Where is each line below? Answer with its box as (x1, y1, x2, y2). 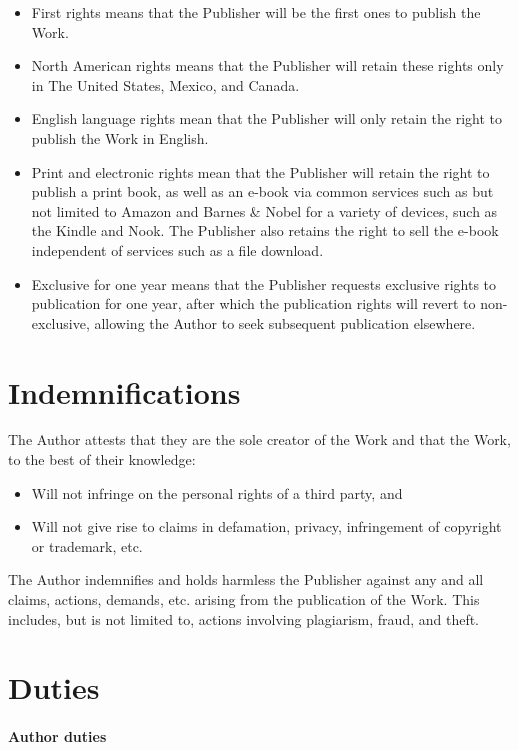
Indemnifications (8, 371, 241, 412)
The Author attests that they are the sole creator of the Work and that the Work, (8, 429, 511, 450)
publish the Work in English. (31, 127, 209, 148)
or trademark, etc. (31, 535, 143, 556)
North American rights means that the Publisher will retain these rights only (31, 55, 504, 76)
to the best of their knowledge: (8, 449, 196, 470)
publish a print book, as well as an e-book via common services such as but (31, 181, 494, 202)
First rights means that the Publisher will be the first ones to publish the (31, 2, 481, 22)
